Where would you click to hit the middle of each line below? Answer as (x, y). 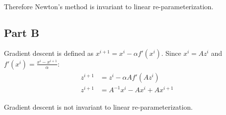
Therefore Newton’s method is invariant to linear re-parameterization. (109, 6)
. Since (171, 53)
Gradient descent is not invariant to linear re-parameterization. (98, 107)
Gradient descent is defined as (49, 53)
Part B (22, 32)
